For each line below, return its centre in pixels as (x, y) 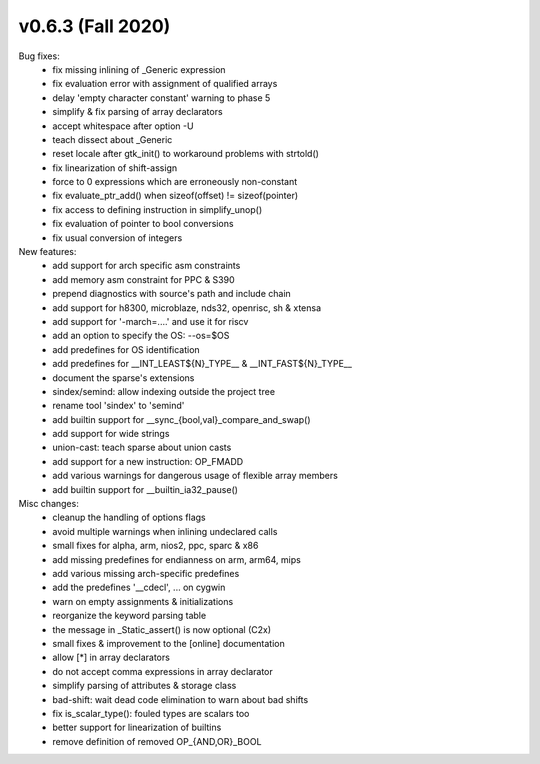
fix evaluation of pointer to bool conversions (143, 224)
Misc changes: (48, 504)
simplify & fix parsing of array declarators (138, 112)
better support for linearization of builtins (137, 727)
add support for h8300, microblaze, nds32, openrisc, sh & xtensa (187, 307)
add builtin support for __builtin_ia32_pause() (145, 489)
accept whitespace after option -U (123, 126)
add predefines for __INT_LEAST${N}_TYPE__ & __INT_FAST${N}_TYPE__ (202, 364)
